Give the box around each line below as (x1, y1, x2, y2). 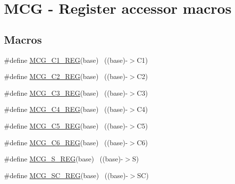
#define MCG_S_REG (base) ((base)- (4, 154, 123, 164)
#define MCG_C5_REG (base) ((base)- (4, 120, 128, 131)
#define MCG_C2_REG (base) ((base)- (4, 71, 128, 81)
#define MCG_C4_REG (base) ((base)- (4, 104, 128, 114)
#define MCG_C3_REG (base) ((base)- (4, 87, 128, 98)
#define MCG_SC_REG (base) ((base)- (4, 170, 128, 180)
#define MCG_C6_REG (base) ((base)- (4, 137, 128, 147)
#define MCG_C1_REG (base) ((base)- (4, 54, 128, 65)
